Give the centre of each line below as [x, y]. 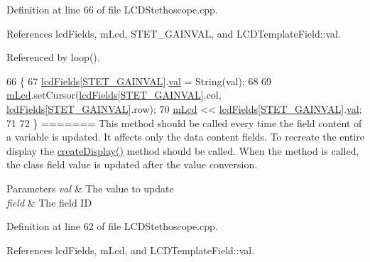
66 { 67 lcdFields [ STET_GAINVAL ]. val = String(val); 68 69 [139, 81]
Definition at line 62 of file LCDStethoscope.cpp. [112, 226]
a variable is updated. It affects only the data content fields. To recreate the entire [185, 137]
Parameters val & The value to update [90, 188]
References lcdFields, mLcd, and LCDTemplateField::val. [131, 250]
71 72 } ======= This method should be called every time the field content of [184, 122]
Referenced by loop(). [53, 57]
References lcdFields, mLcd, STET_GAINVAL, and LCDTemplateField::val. [174, 33]
